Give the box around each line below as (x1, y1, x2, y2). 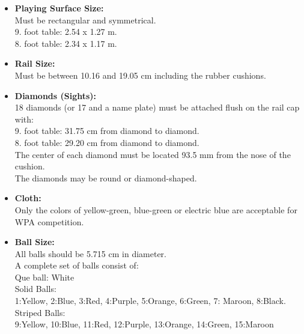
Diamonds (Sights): (14, 89, 97, 102)
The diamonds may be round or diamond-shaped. (14, 171, 197, 184)
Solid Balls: (14, 282, 56, 295)
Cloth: (14, 192, 41, 204)
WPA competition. (14, 215, 84, 228)
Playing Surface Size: (14, 2, 104, 14)
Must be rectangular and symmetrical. (14, 13, 156, 26)
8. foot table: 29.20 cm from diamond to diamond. (14, 136, 199, 148)
